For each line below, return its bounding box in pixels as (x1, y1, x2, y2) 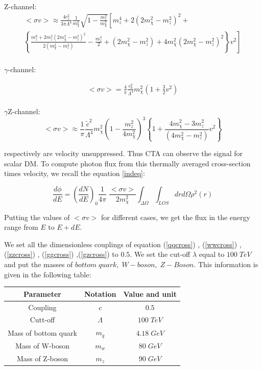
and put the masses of (4, 259, 73, 270)
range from (4, 222, 38, 232)
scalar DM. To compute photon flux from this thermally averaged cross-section (4, 158, 251, 168)
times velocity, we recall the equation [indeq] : (4, 168, 145, 179)
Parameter (23, 288, 61, 299)
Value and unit (123, 288, 177, 299)
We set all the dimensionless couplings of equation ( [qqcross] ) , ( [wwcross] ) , (4, 238, 242, 249)
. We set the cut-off (130, 249, 190, 259)
